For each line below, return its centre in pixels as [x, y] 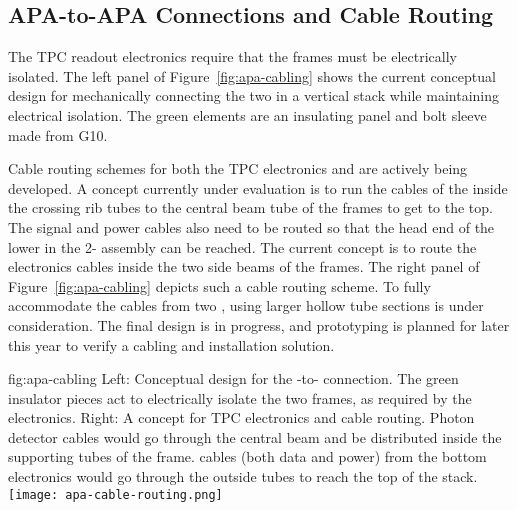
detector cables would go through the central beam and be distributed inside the [255, 436]
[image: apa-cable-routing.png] [115, 494]
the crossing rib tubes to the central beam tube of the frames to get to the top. [250, 207]
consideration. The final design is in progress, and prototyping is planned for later [259, 324]
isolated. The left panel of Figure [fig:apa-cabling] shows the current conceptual [252, 75]
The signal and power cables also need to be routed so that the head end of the [251, 226]
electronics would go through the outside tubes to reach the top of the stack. [243, 476]
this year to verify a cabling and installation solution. [171, 344]
